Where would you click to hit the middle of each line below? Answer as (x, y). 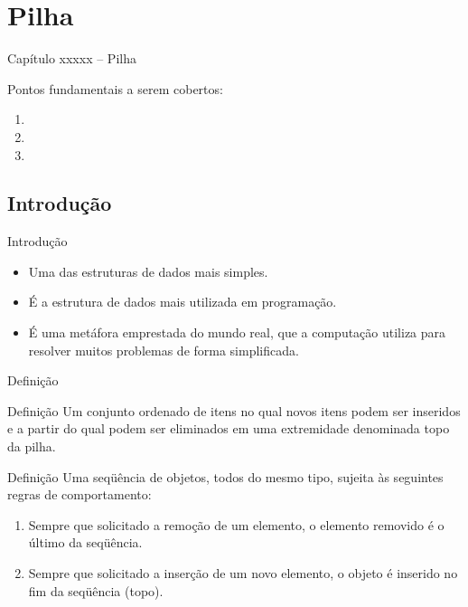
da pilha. (32, 446)
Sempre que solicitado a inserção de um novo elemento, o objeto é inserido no (243, 573)
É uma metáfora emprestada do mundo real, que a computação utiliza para (237, 332)
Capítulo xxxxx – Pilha (72, 58)
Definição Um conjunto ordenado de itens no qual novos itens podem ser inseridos (234, 410)
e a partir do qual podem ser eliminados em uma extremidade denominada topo (229, 428)
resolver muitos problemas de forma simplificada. (164, 350)
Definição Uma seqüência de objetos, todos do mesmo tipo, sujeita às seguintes (225, 476)
